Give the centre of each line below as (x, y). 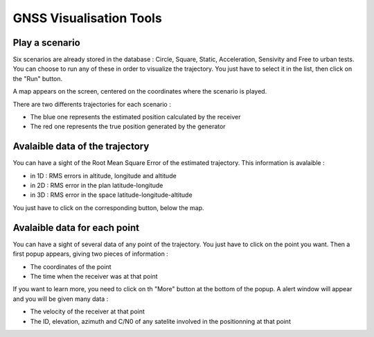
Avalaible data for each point (76, 228)
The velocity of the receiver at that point (88, 311)
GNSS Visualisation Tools (87, 18)
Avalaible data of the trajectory (81, 147)
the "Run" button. (38, 78)
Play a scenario (47, 43)
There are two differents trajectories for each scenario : (92, 104)
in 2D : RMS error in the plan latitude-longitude (97, 185)
